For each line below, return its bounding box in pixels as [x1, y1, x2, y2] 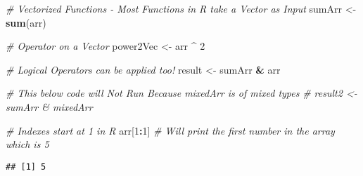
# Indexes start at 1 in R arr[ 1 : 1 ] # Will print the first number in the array [6, 123, 335, 137]
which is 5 [6, 137, 49, 151]
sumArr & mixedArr [6, 99, 93, 114]
